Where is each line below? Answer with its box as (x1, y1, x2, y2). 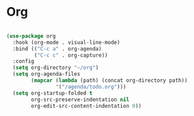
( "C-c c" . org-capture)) (34, 52, 108, 59)
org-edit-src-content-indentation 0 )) (31, 102, 142, 109)
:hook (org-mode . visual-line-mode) (12, 39, 121, 46)
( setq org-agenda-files (12, 71, 80, 78)
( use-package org (6, 32, 56, 40)
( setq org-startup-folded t (12, 89, 93, 96)
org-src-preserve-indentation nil (31, 96, 130, 103)
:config (12, 58, 35, 65)
